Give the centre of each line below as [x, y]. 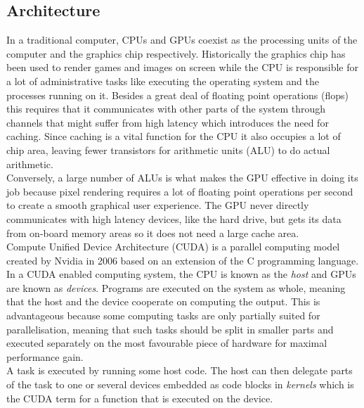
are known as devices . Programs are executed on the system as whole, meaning [176, 287]
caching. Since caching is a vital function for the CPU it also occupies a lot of [174, 136]
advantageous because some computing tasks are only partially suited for [163, 315]
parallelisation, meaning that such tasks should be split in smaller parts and [170, 329]
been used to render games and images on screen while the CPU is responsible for [182, 67]
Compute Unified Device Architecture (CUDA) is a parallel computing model [173, 247]
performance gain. [45, 356]
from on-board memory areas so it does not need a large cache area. [153, 232]
